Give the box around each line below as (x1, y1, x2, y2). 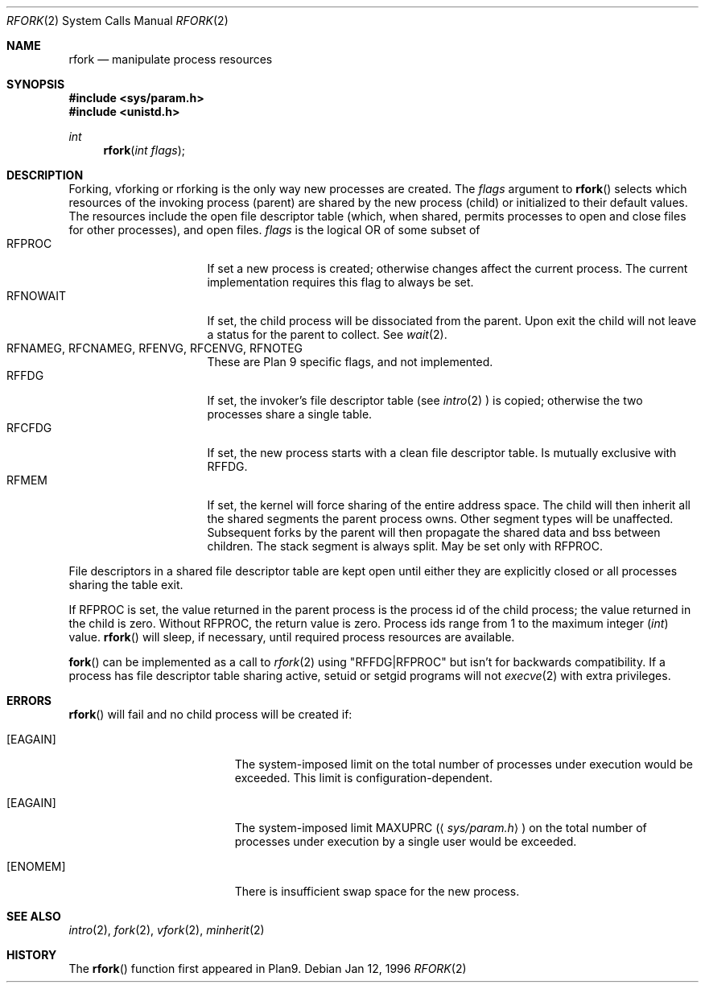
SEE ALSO (6, 909, 61, 923)
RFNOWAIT (6, 289, 66, 303)
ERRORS (6, 694, 52, 707)
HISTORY (6, 948, 57, 962)
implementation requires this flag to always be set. (207, 275, 474, 289)
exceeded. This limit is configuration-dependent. (234, 771, 493, 785)
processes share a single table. (207, 407, 373, 421)
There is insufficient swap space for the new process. (234, 884, 520, 898)
